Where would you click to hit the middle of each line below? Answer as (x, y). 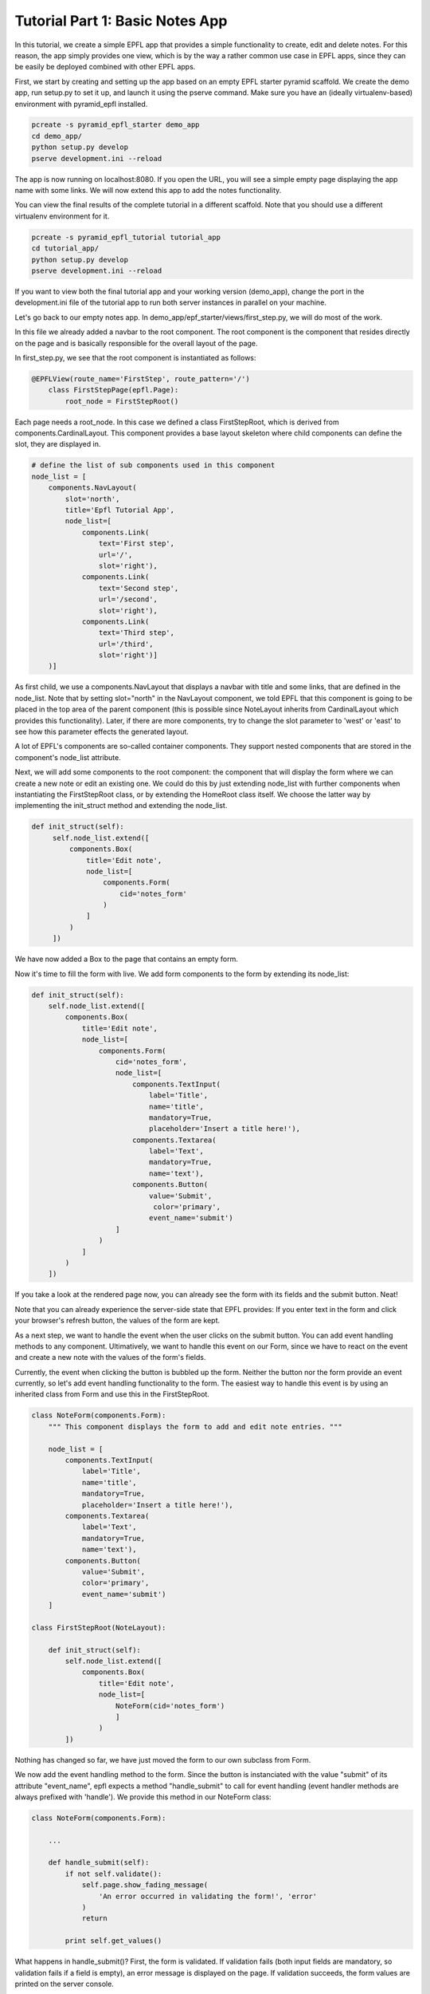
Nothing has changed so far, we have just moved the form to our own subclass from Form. (163, 1760)
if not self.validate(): (113, 1874)
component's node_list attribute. (68, 757)
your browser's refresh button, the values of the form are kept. (117, 1321)
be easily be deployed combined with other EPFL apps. (105, 67)
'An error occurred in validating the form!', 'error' (208, 1896)
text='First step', (137, 544)
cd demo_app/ (57, 136)
